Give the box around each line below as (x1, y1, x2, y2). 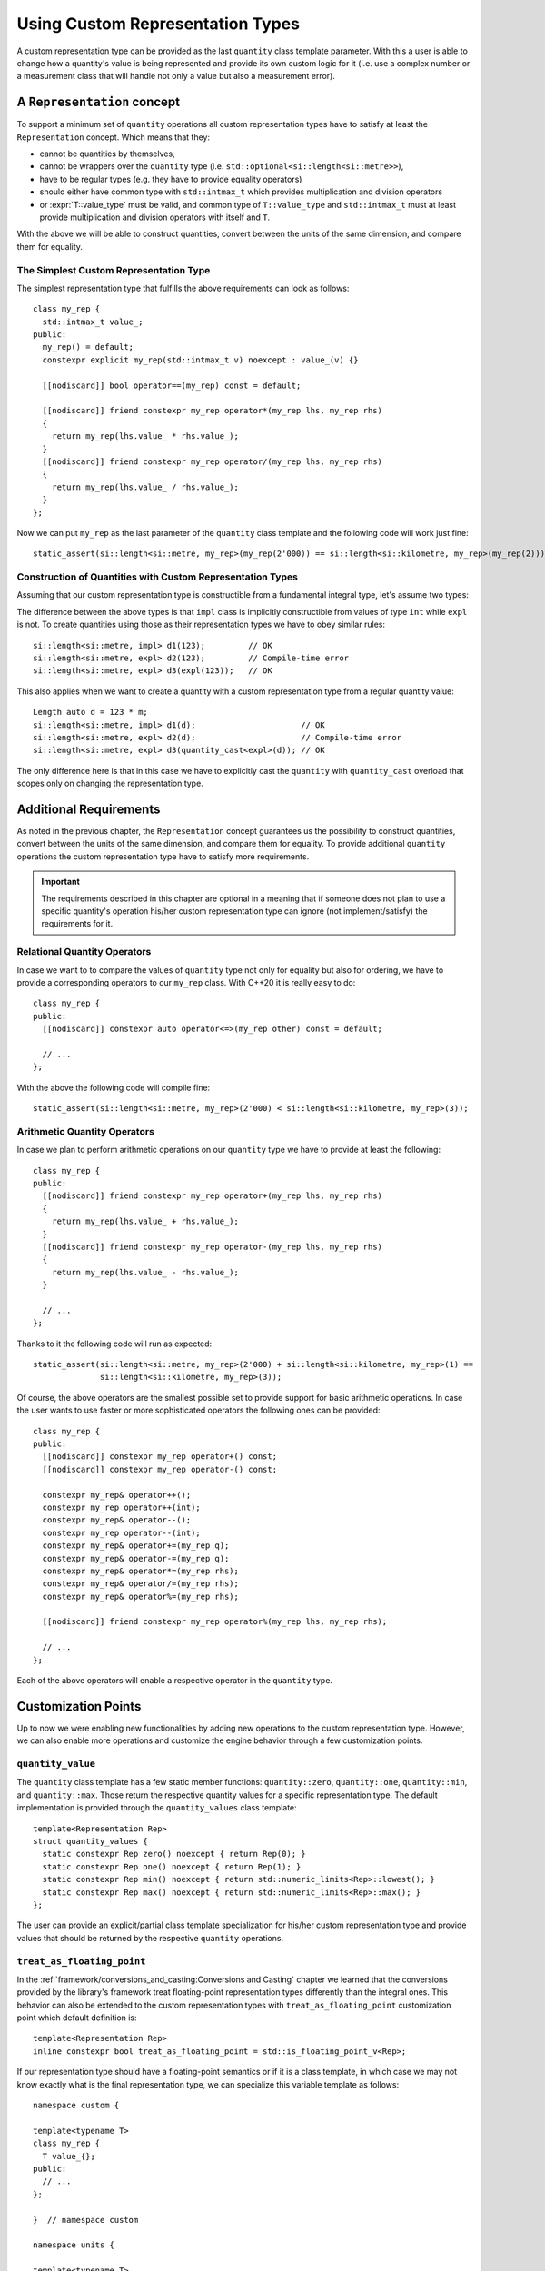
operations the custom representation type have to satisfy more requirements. (16, 850, 310, 862)
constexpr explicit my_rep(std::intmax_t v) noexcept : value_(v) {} (42, 354, 359, 365)
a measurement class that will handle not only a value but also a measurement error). (16, 71, 336, 82)
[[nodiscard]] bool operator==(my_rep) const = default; (42, 380, 302, 391)
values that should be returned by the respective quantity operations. (16, 1932, 284, 1943)
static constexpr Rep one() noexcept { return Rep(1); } (42, 1861, 302, 1871)
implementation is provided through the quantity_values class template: (16, 1802, 297, 1813)
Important (41, 877, 81, 888)
